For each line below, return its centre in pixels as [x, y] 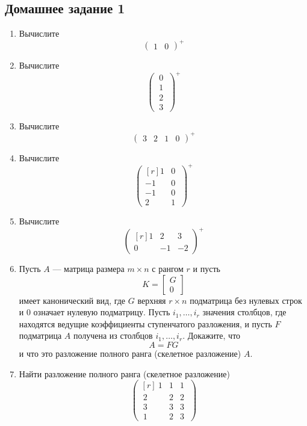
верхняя [152, 300]
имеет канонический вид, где [72, 300]
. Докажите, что [212, 335]
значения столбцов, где [244, 312]
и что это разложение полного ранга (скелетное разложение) [130, 353]
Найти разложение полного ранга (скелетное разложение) [124, 373]
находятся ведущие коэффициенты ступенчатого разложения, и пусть [145, 323]
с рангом [168, 269]
